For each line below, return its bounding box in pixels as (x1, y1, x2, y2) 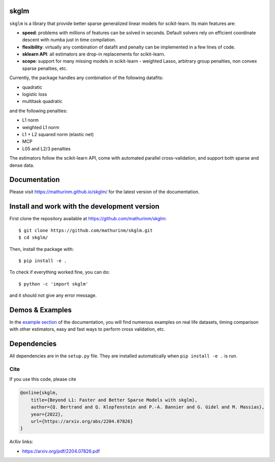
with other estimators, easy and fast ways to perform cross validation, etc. (9, 326, 166, 332)
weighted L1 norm (22, 124, 60, 130)
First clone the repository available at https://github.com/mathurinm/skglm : (9, 216, 167, 222)
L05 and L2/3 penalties (22, 145, 71, 151)
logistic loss (22, 91, 47, 97)
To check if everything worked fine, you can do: (9, 269, 110, 275)
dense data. (9, 162, 35, 168)
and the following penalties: (9, 108, 68, 114)
